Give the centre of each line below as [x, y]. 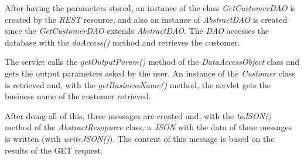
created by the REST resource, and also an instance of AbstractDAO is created [146, 19]
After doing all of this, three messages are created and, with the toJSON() [138, 115]
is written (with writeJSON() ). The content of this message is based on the [140, 138]
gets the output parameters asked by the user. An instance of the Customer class [150, 73]
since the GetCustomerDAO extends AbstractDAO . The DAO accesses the [137, 31]
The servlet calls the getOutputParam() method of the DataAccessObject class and [152, 62]
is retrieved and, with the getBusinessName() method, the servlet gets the [138, 84]
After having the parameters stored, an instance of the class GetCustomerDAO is [150, 8]
